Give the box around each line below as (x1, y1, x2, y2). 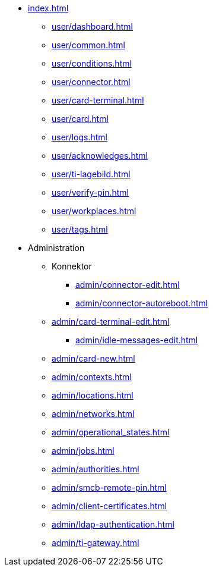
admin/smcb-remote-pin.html (52, 482, 167, 492)
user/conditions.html (52, 58, 132, 68)
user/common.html (52, 40, 125, 50)
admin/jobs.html (52, 445, 115, 456)
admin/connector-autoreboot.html (75, 298, 208, 308)
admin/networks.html (52, 409, 135, 419)
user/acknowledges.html (52, 150, 148, 161)
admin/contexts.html (52, 372, 132, 382)
